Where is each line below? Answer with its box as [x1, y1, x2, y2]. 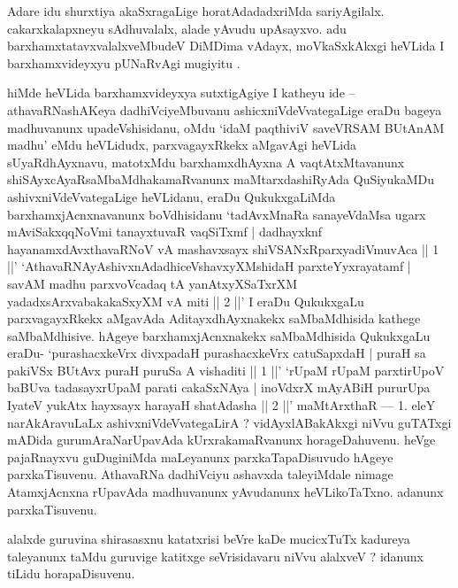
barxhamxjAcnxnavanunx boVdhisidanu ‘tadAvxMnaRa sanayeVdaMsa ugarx [7, 205, 426, 223]
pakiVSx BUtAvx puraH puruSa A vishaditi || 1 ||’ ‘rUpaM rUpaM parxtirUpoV [7, 360, 445, 379]
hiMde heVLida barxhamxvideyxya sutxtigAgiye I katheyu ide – [7, 83, 355, 102]
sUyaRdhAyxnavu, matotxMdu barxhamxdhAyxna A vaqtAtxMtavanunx [7, 152, 405, 171]
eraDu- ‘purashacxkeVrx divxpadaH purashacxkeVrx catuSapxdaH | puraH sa [7, 344, 426, 362]
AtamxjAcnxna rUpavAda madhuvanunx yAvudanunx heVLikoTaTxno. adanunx [7, 483, 444, 501]
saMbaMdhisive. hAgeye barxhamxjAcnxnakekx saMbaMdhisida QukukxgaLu [7, 326, 431, 344]
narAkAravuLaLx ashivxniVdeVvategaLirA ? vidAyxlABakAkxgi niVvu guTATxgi [7, 413, 452, 431]
